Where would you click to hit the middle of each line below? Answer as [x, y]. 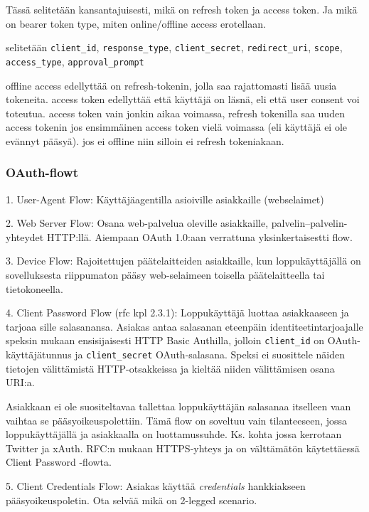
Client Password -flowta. [59, 462]
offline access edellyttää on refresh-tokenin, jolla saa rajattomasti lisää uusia [171, 85]
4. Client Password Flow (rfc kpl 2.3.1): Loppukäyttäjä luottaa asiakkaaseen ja [177, 313]
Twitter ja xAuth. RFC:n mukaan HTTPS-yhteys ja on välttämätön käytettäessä [183, 448]
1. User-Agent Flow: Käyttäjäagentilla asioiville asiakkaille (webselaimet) [165, 199]
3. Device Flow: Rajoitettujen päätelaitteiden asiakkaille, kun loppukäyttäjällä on [183, 261]
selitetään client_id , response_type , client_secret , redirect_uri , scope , [174, 47]
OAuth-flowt [42, 172]
